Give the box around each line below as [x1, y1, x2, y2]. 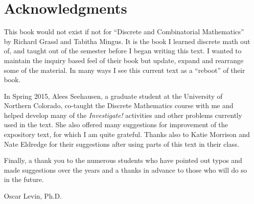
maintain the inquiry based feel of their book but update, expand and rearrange [4, 55, 244, 65]
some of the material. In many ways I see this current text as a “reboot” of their [4, 65, 245, 75]
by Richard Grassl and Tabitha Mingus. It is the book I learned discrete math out [4, 36, 251, 46]
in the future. [4, 174, 44, 184]
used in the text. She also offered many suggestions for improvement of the [4, 119, 228, 130]
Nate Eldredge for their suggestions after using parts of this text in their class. [4, 138, 239, 149]
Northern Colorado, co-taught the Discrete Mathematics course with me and [4, 100, 233, 111]
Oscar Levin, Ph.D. [4, 191, 62, 201]
